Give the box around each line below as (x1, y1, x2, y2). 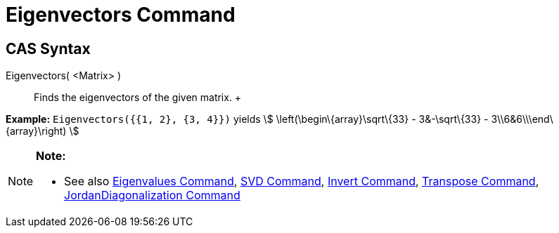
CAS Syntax (6, 39, 91, 58)
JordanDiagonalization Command (64, 188, 240, 203)
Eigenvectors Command (6, 3, 236, 27)
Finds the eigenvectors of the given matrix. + (34, 91, 242, 104)
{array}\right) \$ (6, 125, 79, 138)
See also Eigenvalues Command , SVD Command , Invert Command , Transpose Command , (64, 174, 539, 189)
